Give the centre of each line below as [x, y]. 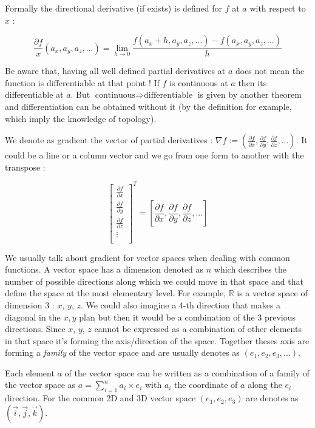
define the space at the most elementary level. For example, [115, 293]
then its [252, 82]
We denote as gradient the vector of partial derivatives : [109, 140]
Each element [30, 372]
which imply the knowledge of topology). [81, 118]
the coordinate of [206, 385]
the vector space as [40, 385]
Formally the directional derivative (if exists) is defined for [113, 8]
